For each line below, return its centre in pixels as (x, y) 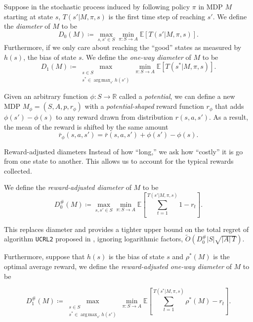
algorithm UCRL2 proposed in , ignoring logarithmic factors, (94, 239)
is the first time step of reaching (157, 16)
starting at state (28, 16)
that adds (230, 106)
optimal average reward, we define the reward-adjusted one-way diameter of (118, 266)
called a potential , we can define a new (177, 96)
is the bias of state (136, 256)
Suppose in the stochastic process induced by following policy (97, 6)
